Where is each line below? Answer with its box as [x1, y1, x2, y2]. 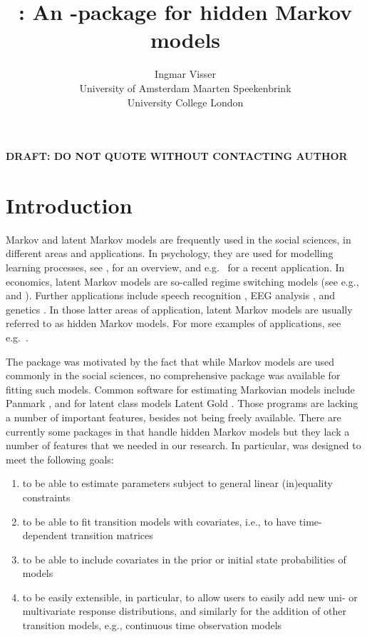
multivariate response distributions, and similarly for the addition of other [22, 603, 346, 618]
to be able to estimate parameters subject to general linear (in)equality [22, 476, 333, 491]
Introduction [6, 190, 133, 219]
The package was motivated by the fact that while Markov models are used [6, 353, 335, 368]
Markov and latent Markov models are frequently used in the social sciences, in [6, 231, 351, 246]
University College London [127, 94, 244, 109]
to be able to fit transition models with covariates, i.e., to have [22, 513, 296, 528]
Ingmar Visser [155, 66, 216, 81]
